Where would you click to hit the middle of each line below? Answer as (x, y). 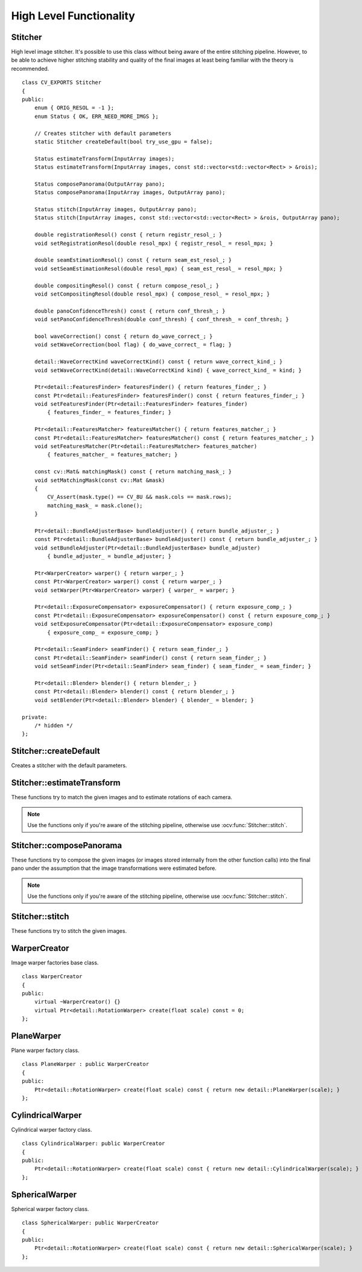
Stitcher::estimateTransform (66, 783)
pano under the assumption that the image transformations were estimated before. (114, 868)
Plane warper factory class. (45, 1050)
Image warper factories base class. (55, 962)
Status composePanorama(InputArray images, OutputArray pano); (130, 193)
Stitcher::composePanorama (67, 845)
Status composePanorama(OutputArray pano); (100, 184)
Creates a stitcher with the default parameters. (69, 765)
